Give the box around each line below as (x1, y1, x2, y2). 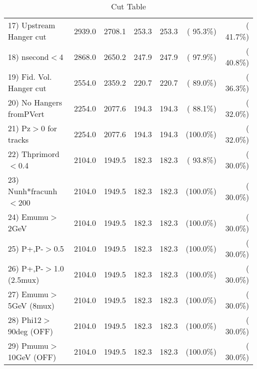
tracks (8, 134, 29, 145)
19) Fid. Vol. (8, 71, 52, 82)
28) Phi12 (8, 314, 42, 325)
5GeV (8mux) (8, 300, 55, 311)
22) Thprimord (8, 148, 60, 159)
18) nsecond (8, 51, 49, 62)
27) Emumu (8, 288, 49, 300)
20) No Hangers (8, 97, 62, 108)
